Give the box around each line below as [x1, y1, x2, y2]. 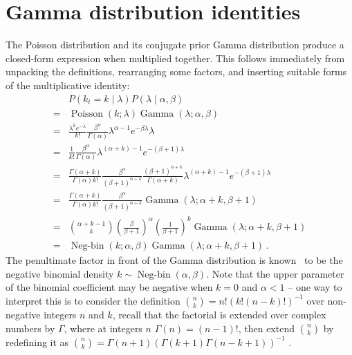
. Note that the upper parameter [206, 266, 344, 280]
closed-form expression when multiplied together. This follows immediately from [6, 50, 345, 65]
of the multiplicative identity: [6, 77, 130, 92]
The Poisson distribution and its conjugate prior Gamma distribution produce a [6, 37, 344, 52]
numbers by [6, 320, 55, 335]
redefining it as [6, 334, 69, 349]
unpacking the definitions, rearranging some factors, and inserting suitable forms [6, 64, 347, 79]
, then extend [238, 320, 295, 335]
